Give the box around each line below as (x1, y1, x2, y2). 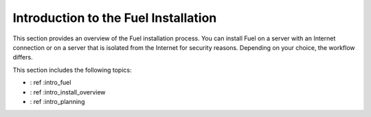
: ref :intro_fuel (30, 79, 71, 87)
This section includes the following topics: (12, 66, 132, 74)
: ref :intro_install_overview (30, 88, 106, 96)
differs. (12, 53, 34, 62)
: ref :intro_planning (30, 97, 85, 105)
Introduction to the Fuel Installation (12, 10, 217, 25)
